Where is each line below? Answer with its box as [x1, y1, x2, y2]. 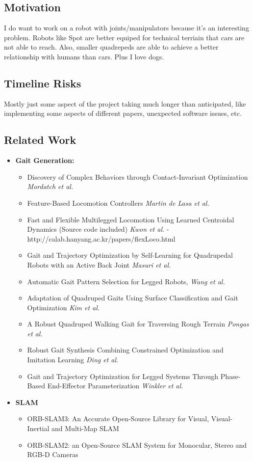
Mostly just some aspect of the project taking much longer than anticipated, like [4, 98, 246, 108]
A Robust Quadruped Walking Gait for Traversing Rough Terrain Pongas [27, 319, 249, 329]
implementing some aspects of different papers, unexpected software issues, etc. [4, 108, 242, 118]
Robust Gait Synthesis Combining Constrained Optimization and [27, 345, 224, 355]
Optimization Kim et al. [27, 302, 100, 312]
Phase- [220, 371, 241, 381]
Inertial [27, 423, 50, 434]
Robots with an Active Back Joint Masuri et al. [27, 259, 171, 270]
